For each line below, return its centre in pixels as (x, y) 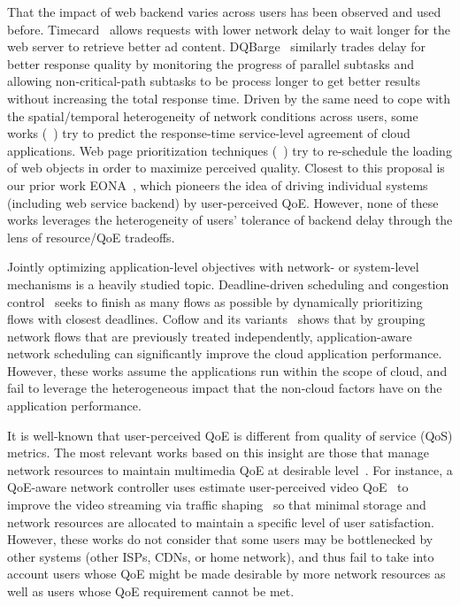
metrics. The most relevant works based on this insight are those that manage (218, 453)
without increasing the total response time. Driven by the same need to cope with (229, 98)
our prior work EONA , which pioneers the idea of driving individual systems (218, 184)
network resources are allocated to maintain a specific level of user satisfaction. (221, 522)
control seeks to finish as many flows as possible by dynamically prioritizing (215, 301)
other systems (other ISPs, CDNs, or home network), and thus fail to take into (221, 556)
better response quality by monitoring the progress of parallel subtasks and (211, 63)
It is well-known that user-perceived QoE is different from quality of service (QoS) (230, 435)
